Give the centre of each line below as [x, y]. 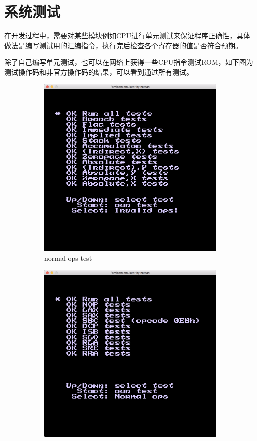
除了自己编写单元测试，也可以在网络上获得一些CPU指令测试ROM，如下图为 [129, 62]
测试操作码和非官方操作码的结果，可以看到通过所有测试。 [99, 72]
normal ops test [68, 258]
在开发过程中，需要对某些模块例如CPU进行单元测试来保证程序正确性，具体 [127, 35]
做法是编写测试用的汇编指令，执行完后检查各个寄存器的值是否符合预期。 [123, 45]
